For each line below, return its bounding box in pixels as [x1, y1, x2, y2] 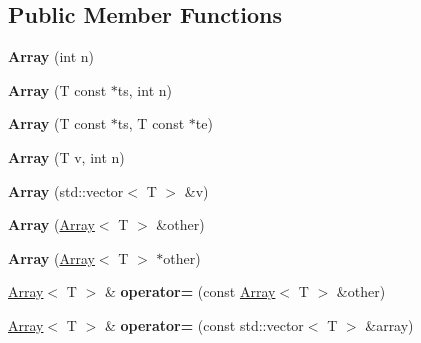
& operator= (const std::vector [104, 314, 304, 335]
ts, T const [117, 113, 185, 134]
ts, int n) [117, 79, 172, 100]
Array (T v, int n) [8, 146, 125, 167]
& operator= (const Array [104, 281, 276, 302]
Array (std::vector [8, 180, 124, 201]
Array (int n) [8, 46, 95, 67]
